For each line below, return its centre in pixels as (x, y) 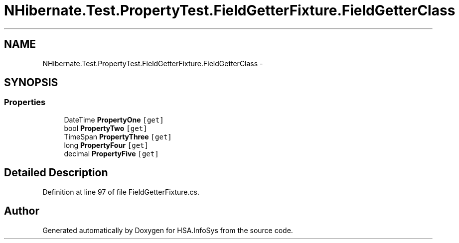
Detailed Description (56, 173)
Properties (25, 102)
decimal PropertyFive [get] (111, 153)
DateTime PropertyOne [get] (114, 120)
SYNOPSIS (31, 83)
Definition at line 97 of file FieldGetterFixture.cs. (121, 192)
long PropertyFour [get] (106, 145)
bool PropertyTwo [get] (106, 128)
